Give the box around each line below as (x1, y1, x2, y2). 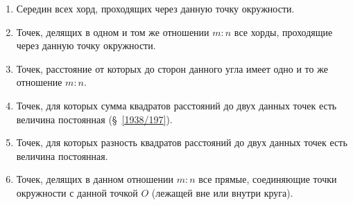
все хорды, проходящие (234, 24, 333, 39)
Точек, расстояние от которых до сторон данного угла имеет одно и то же (16, 61, 328, 75)
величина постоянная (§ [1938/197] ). (16, 112, 173, 126)
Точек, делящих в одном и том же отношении (16, 24, 209, 39)
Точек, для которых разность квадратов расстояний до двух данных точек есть (16, 135, 347, 150)
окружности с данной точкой (16, 185, 138, 199)
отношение (16, 75, 62, 89)
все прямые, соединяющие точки (198, 172, 337, 186)
